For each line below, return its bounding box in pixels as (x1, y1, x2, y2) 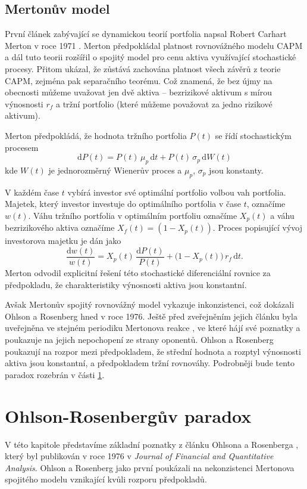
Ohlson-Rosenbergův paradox (5, 403, 252, 428)
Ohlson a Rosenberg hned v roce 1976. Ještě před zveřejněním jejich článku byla (5, 310, 297, 322)
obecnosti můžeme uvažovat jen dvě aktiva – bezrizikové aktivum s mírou (5, 86, 272, 98)
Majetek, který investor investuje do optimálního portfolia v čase (5, 197, 242, 210)
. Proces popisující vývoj (212, 221, 302, 234)
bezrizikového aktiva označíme (5, 221, 115, 234)
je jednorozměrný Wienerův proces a (48, 163, 182, 176)
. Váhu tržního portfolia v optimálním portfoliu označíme (28, 209, 237, 221)
